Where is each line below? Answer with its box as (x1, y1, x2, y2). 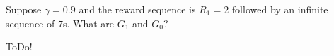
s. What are (62, 15, 115, 30)
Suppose (6, 2, 42, 16)
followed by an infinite (231, 2, 328, 16)
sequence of (6, 15, 55, 30)
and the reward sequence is (79, 2, 196, 16)
